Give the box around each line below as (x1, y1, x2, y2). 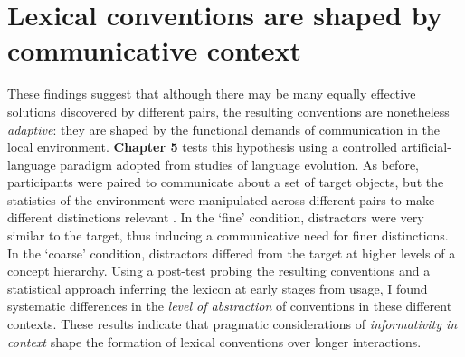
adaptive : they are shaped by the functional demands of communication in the (7, 119, 441, 138)
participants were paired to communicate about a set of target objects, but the (7, 173, 444, 192)
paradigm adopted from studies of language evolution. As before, (60, 155, 419, 174)
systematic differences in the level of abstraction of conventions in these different (7, 296, 452, 315)
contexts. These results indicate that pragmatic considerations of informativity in (7, 315, 458, 334)
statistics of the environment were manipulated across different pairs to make (7, 190, 435, 209)
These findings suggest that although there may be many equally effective (7, 84, 416, 103)
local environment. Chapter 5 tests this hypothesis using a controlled (7, 137, 397, 156)
